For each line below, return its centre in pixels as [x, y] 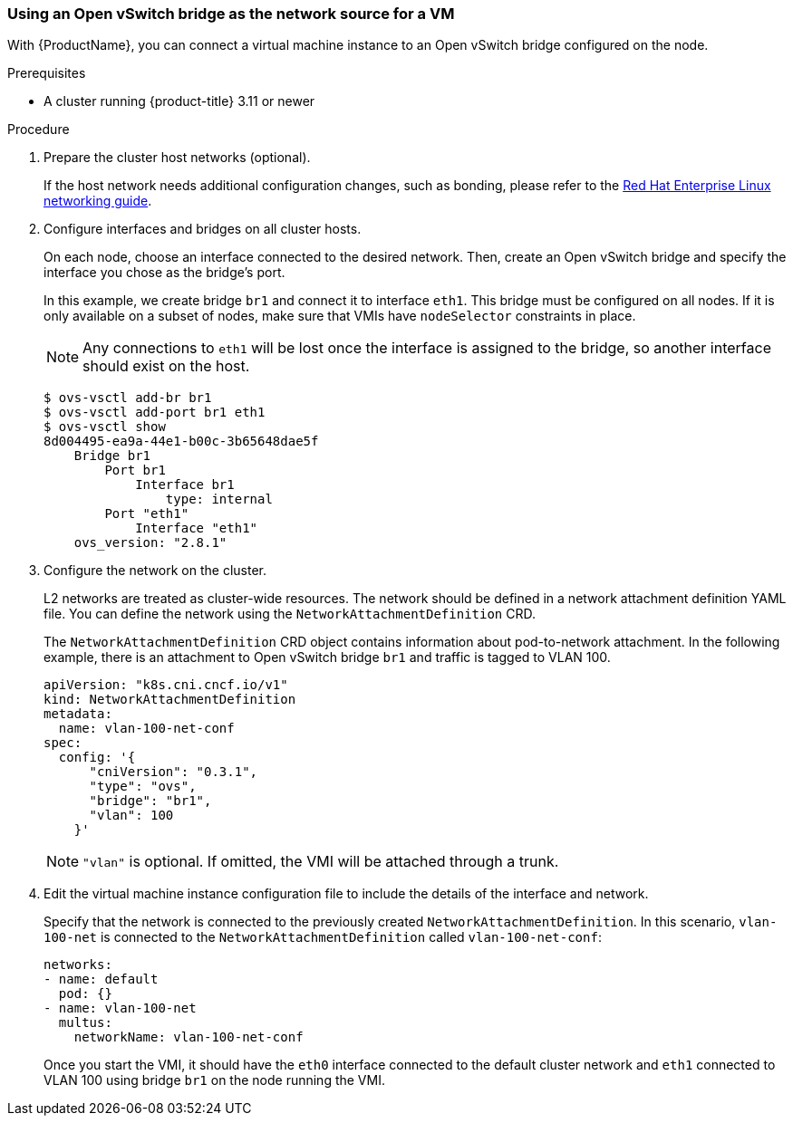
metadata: [78, 714]
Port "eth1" [147, 514]
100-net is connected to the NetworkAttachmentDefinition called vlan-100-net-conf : [323, 937]
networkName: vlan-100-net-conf [189, 1037]
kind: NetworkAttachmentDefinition [170, 700]
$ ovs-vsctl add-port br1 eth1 [155, 413]
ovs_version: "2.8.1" [150, 543]
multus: [85, 1023]
